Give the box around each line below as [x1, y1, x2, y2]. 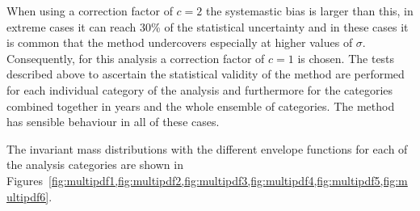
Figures [6, 171, 44, 188]
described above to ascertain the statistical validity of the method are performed [6, 65, 405, 82]
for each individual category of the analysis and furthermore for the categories [6, 81, 393, 98]
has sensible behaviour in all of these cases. [6, 113, 220, 130]
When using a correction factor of [6, 2, 173, 19]
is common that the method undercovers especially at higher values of [6, 34, 353, 51]
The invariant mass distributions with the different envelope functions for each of [6, 140, 408, 157]
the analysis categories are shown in [6, 156, 183, 173]
